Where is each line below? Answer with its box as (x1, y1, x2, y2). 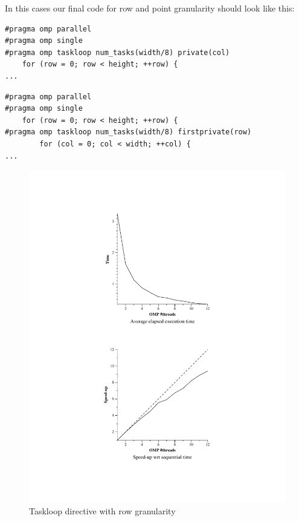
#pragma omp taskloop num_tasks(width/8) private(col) (5, 48, 230, 57)
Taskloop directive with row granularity (29, 504, 176, 517)
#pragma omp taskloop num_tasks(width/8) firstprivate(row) (5, 128, 252, 137)
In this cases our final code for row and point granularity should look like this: (5, 2, 295, 14)
